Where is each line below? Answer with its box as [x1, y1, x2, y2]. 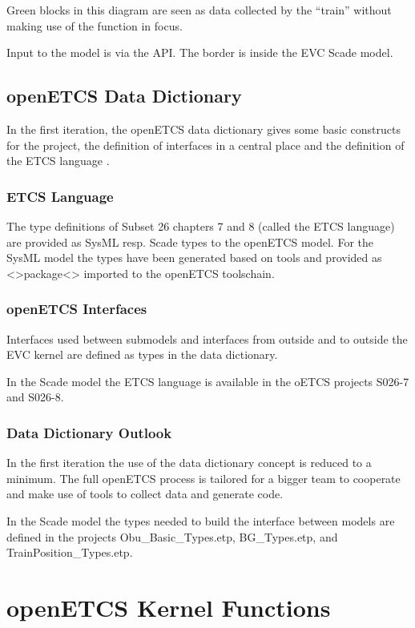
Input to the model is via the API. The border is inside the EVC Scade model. [6, 44, 393, 61]
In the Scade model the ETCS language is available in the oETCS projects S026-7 [6, 372, 409, 389]
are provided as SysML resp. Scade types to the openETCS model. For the [6, 233, 373, 250]
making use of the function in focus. [6, 17, 183, 34]
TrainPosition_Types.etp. [6, 544, 133, 561]
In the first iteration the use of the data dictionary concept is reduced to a [6, 454, 372, 471]
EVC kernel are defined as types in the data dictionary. [6, 346, 278, 363]
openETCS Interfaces [6, 299, 147, 319]
